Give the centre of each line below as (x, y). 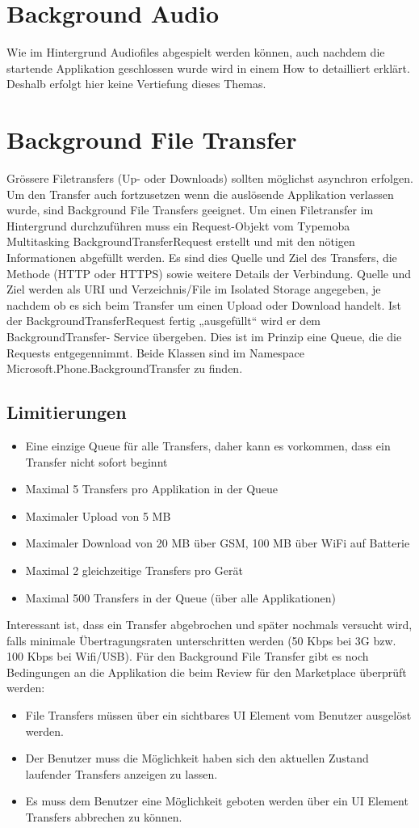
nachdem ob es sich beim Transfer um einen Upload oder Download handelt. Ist (204, 304)
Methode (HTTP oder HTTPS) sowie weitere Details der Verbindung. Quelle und (209, 273)
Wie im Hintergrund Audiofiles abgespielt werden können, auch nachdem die (196, 52)
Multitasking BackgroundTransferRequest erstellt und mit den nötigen (181, 241)
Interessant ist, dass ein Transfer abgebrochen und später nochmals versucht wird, (209, 625)
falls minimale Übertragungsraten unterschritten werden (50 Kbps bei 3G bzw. (201, 640)
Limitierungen (67, 412)
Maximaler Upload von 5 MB (98, 515)
